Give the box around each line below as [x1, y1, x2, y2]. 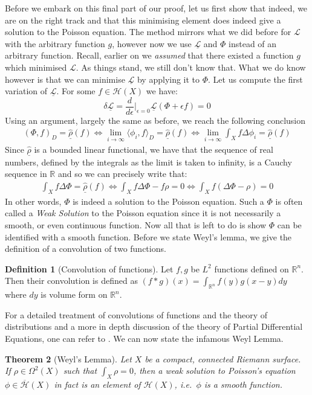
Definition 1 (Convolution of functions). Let [5, 262, 174, 275]
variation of [5, 85, 48, 97]
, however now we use [112, 37, 192, 50]
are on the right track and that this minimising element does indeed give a [5, 13, 281, 26]
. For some [56, 85, 96, 97]
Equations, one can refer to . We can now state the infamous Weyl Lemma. [5, 332, 284, 345]
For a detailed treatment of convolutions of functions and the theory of [5, 308, 268, 321]
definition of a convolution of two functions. [5, 242, 166, 255]
